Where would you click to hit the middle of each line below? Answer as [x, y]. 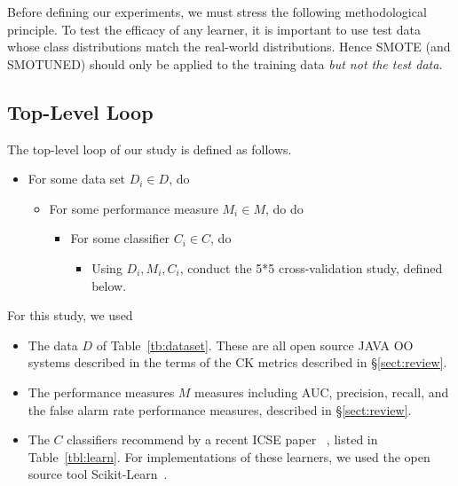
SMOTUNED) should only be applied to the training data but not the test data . [225, 63]
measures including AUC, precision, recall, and [322, 392]
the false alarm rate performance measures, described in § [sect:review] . [220, 409]
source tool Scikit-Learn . [98, 474]
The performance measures [101, 392]
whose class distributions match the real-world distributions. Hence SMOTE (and [229, 47]
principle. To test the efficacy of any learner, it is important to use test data [214, 29]
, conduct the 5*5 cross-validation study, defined [311, 267]
